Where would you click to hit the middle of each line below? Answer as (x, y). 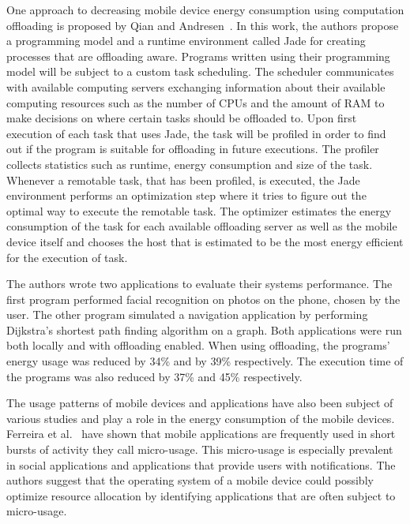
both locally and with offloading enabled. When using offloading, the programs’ (198, 345)
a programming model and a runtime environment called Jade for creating (186, 41)
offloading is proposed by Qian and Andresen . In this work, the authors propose (203, 25)
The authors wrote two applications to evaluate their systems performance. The (199, 284)
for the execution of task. (67, 257)
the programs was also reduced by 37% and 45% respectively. (154, 376)
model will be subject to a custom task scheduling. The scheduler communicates (200, 71)
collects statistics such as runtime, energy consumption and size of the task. (190, 164)
